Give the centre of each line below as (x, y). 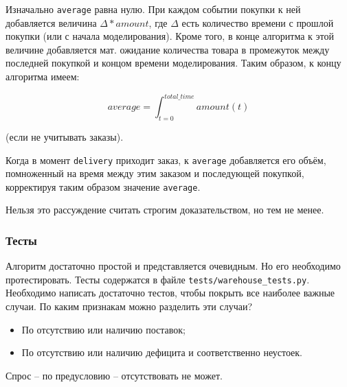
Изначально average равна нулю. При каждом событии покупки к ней (153, 9)
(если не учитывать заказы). (65, 136)
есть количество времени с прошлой (258, 22)
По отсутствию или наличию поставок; (103, 329)
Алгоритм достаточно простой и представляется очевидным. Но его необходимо (173, 266)
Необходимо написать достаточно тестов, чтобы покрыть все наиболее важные (170, 293)
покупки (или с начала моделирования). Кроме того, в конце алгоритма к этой (170, 36)
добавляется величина (51, 22)
